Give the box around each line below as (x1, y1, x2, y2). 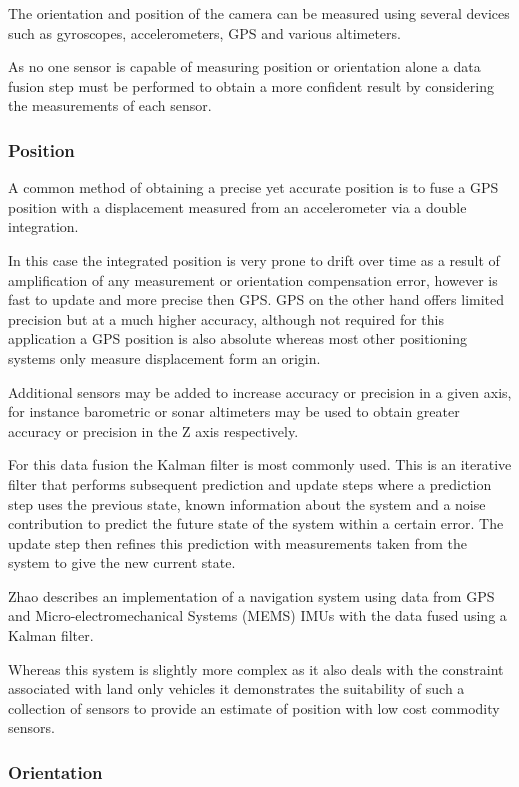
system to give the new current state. (8, 552, 236, 573)
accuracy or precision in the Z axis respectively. (8, 420, 299, 441)
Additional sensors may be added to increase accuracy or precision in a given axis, (8, 381, 512, 402)
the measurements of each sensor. (8, 95, 212, 116)
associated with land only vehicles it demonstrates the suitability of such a (8, 678, 465, 699)
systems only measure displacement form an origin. (8, 347, 321, 368)
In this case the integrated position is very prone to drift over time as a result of (8, 249, 500, 270)
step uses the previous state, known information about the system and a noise (8, 493, 486, 514)
